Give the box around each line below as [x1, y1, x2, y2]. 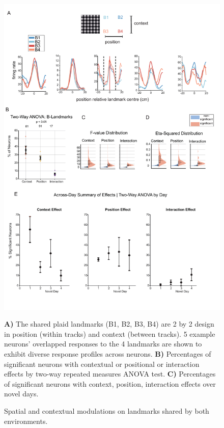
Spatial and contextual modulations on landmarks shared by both [4, 406, 209, 416]
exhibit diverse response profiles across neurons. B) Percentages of [4, 349, 211, 359]
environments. [4, 415, 48, 426]
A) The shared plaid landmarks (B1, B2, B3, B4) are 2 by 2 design [4, 318, 214, 329]
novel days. [4, 388, 39, 399]
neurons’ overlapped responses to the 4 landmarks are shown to [4, 338, 202, 349]
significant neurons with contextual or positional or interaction [4, 358, 200, 369]
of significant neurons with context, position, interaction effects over [4, 378, 216, 389]
